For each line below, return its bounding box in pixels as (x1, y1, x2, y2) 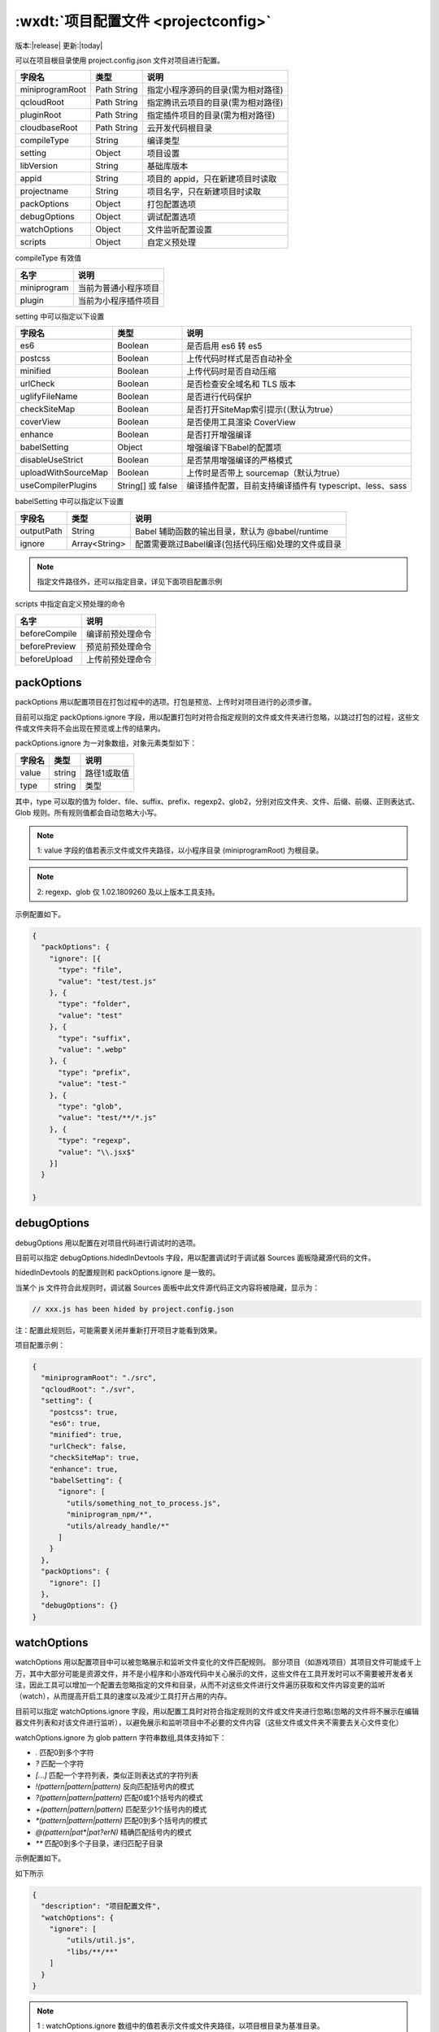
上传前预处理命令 (85, 653, 152, 665)
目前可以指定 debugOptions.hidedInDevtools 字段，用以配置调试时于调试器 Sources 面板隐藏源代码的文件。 (15, 1253, 376, 1262)
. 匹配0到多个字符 (35, 1748, 94, 1757)
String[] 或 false (116, 480, 178, 492)
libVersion (20, 160, 59, 172)
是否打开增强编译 (186, 429, 252, 441)
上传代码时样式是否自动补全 (186, 354, 293, 365)
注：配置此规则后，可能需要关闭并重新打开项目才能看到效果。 (15, 1325, 222, 1335)
